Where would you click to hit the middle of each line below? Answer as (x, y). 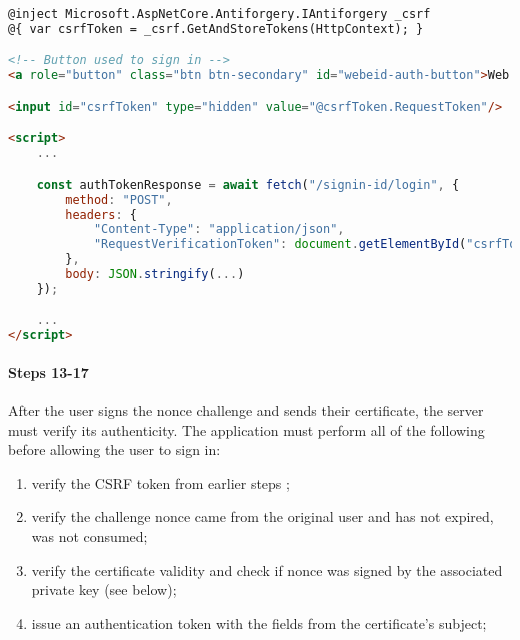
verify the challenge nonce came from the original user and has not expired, (262, 516)
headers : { (101, 214)
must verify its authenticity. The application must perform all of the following (246, 429)
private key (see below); (104, 589)
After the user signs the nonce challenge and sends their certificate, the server (246, 409)
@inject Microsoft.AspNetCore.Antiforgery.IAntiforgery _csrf (219, 14)
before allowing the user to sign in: (114, 449)
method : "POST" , (119, 199)
